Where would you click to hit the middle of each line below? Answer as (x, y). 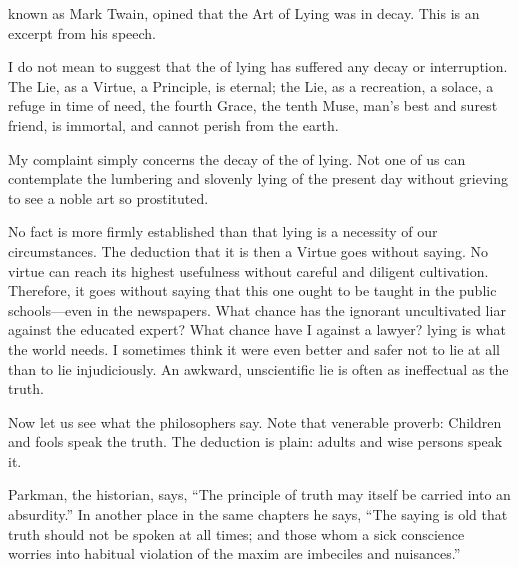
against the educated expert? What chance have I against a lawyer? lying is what (257, 329)
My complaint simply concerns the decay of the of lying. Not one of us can (237, 158)
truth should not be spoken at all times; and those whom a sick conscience (236, 533)
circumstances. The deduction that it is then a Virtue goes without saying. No (248, 250)
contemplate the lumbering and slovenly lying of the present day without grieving (258, 178)
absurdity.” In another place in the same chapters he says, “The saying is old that (258, 514)
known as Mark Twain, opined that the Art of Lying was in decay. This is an (244, 13)
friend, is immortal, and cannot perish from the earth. (173, 124)
